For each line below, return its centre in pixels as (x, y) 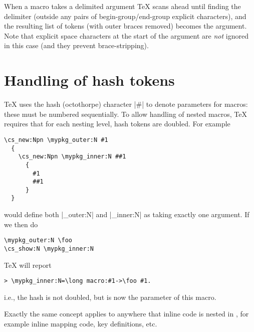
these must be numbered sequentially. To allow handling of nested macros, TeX (125, 114)
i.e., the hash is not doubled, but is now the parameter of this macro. (110, 297)
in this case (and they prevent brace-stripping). (76, 45)
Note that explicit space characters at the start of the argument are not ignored (126, 35)
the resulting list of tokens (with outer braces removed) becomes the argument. (125, 26)
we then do (21, 224)
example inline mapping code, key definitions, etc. (81, 324)
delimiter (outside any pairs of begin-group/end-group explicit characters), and (125, 16)
